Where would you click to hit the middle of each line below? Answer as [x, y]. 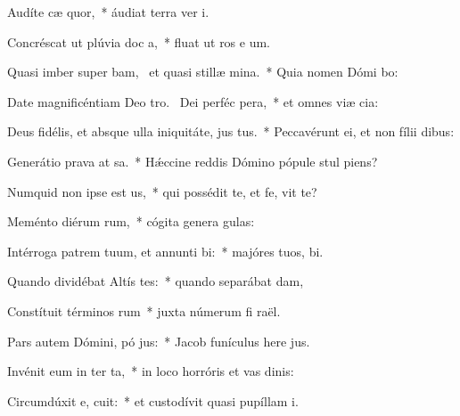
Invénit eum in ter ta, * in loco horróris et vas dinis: [151, 371]
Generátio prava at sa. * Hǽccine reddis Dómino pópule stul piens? [193, 161]
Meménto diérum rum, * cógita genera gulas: [131, 221]
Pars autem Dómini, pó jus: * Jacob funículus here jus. [159, 341]
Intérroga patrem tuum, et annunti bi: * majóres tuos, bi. [165, 251]
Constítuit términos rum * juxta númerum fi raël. [144, 310]
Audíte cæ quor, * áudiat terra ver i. [108, 12]
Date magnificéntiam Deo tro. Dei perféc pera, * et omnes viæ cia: [193, 101]
